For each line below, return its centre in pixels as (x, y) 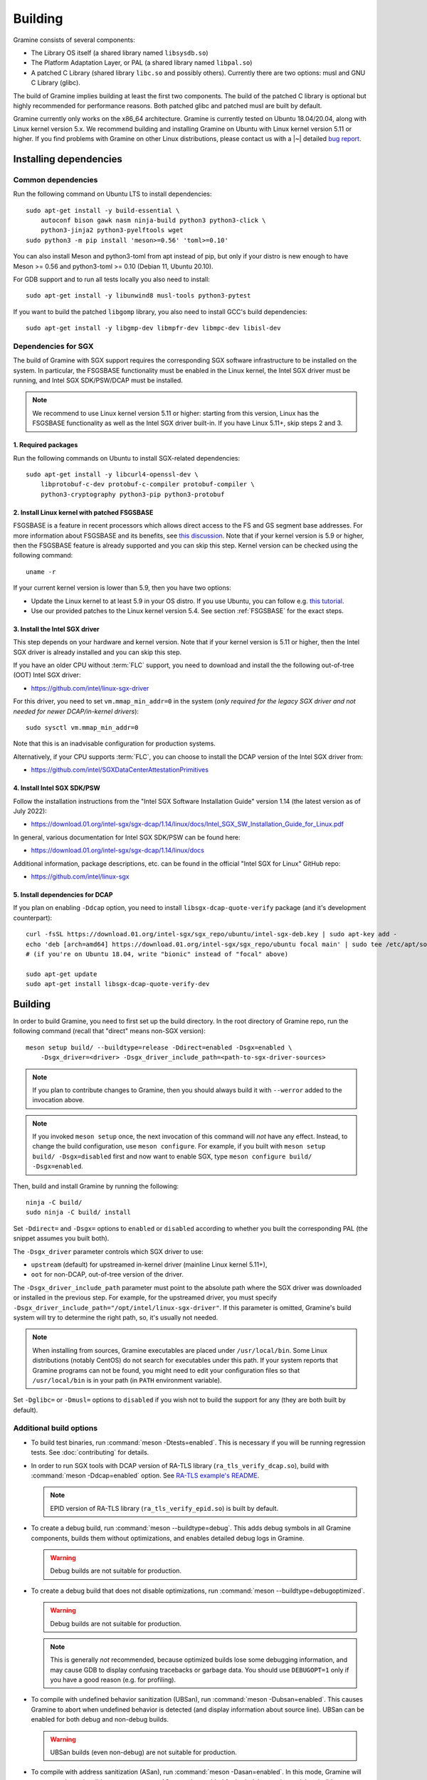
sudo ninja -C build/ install (79, 1213)
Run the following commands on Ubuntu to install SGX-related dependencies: (127, 458)
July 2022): (30, 811)
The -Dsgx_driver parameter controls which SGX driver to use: (109, 1251)
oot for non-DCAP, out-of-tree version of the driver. (107, 1274)
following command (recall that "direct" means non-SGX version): (109, 1031)
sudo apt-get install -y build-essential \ (103, 210)
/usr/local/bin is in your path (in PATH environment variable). (127, 1380)
